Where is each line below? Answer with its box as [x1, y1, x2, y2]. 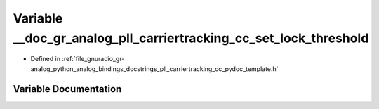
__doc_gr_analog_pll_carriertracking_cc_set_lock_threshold [13, 30, 369, 46]
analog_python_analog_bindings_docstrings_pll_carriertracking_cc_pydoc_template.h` [30, 64, 279, 73]
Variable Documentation [13, 83, 122, 95]
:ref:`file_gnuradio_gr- [62, 55, 125, 63]
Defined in [30, 55, 61, 63]
